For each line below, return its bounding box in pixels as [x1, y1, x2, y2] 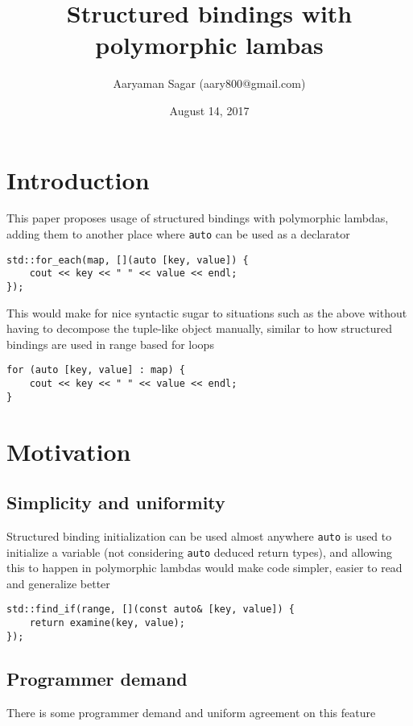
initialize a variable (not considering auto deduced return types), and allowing [6, 543, 392, 560]
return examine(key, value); [29, 617, 185, 629]
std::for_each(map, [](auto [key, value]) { [6, 254, 249, 266]
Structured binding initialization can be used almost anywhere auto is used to [6, 527, 392, 544]
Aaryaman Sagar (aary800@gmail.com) [113, 75, 306, 92]
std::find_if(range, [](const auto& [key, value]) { [6, 604, 295, 616]
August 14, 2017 [169, 102, 250, 118]
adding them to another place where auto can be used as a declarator [6, 226, 350, 243]
